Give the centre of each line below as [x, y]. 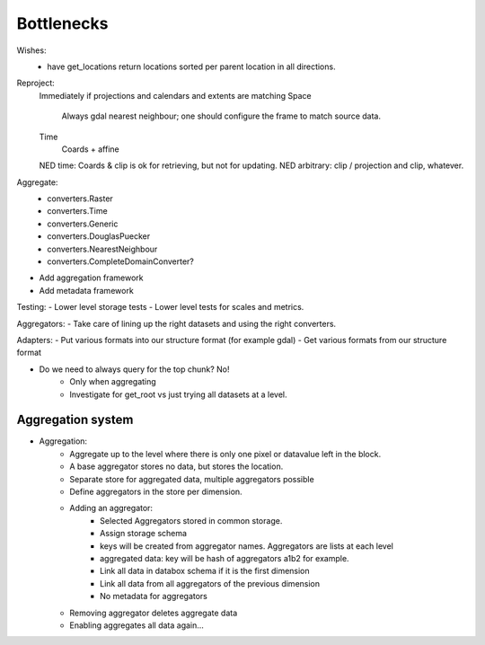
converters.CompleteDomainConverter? [121, 261]
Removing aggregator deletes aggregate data [154, 613]
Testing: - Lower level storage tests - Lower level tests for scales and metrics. [160, 307]
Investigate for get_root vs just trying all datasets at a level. [178, 394]
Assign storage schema [144, 534]
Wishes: [31, 50]
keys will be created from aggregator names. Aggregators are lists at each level [247, 546]
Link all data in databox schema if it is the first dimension [205, 571]
